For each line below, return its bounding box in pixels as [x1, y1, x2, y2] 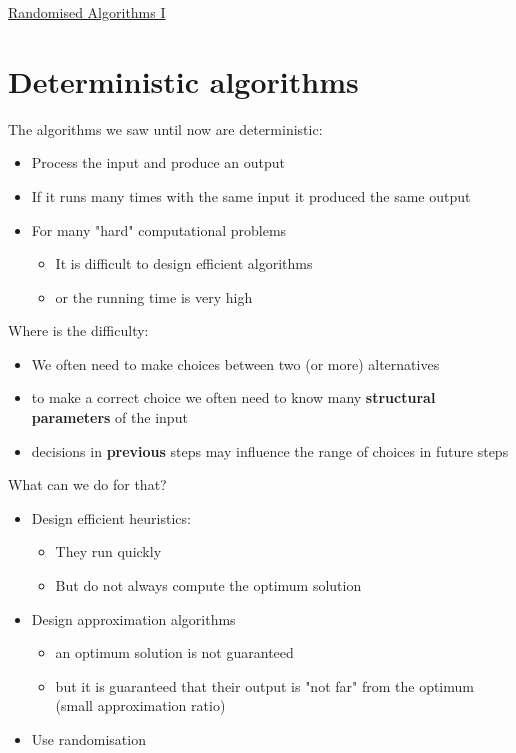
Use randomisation [31, 729, 146, 749]
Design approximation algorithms [31, 608, 236, 629]
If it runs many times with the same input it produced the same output [31, 185, 471, 206]
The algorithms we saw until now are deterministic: [8, 118, 323, 139]
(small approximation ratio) [55, 695, 226, 716]
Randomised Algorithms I [8, 2, 166, 22]
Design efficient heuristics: [31, 507, 191, 528]
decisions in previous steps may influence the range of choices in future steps [31, 440, 509, 461]
